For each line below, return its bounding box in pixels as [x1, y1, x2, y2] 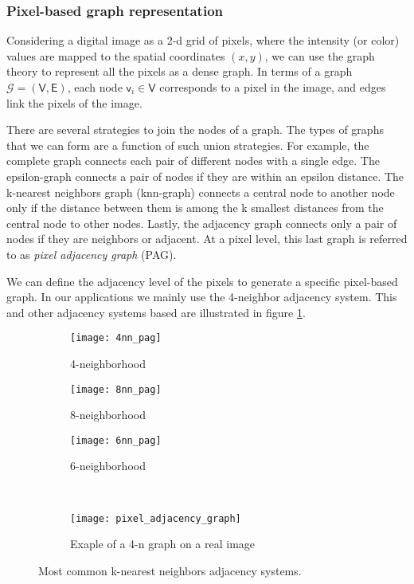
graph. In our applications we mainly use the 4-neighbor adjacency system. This [6, 288, 397, 305]
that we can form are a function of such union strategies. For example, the [6, 136, 369, 153]
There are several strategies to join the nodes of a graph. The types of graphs [6, 121, 384, 138]
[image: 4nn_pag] [70, 332, 162, 344]
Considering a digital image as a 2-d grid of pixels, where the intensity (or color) [6, 32, 400, 49]
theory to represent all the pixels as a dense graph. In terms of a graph [6, 63, 353, 80]
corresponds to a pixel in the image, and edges [159, 79, 386, 95]
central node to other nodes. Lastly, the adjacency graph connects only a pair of [6, 214, 397, 231]
